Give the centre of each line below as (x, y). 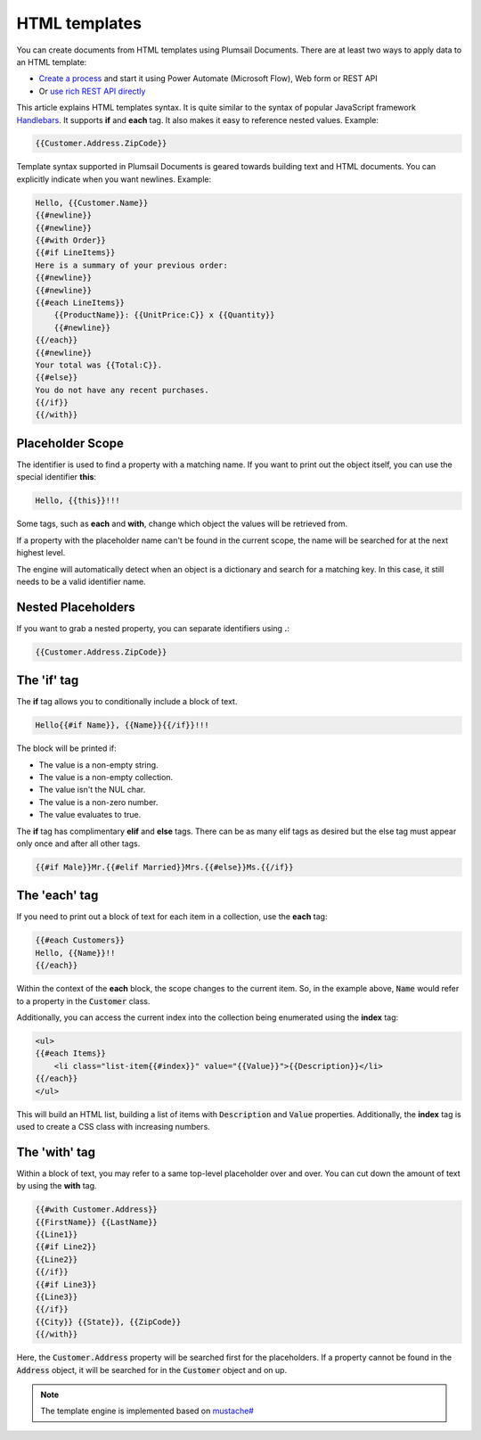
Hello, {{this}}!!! (77, 501)
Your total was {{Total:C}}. (99, 365)
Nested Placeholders (76, 607)
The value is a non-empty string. (99, 765)
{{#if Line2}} (66, 1247)
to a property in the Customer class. (83, 1001)
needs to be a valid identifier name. (81, 581)
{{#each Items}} (71, 1053)
